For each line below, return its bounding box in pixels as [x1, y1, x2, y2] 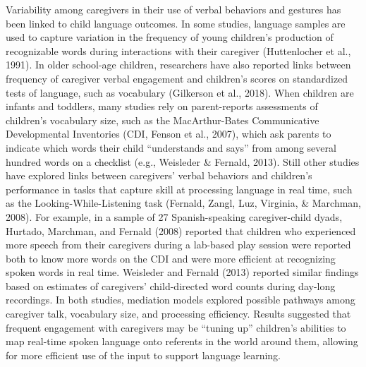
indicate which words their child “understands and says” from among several [6, 140, 336, 155]
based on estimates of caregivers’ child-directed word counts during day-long [6, 278, 336, 293]
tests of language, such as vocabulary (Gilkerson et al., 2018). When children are [6, 85, 354, 100]
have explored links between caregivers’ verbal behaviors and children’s [6, 168, 312, 183]
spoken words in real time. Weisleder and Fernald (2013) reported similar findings [6, 265, 359, 279]
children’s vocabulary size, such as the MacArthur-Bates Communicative [6, 112, 319, 127]
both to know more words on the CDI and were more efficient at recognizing [6, 251, 336, 265]
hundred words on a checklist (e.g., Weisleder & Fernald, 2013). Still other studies [6, 154, 360, 169]
